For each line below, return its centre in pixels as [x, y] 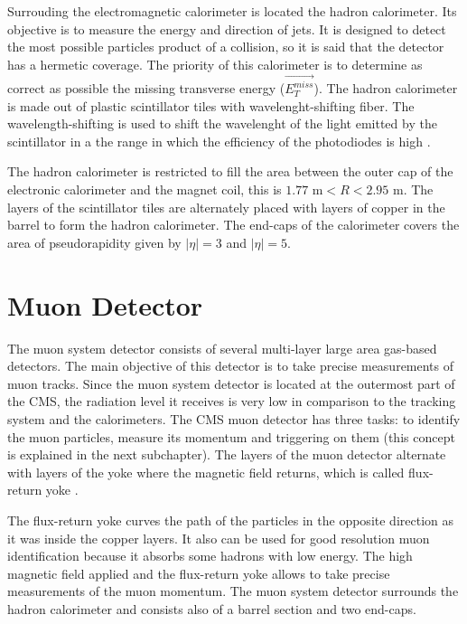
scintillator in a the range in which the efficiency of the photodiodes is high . [219, 141]
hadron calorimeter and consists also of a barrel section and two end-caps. [212, 608]
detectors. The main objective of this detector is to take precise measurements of [231, 366]
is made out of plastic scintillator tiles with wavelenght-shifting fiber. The [211, 105]
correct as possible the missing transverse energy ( [146, 88]
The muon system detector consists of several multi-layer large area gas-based [222, 348]
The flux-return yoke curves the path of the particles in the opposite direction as [231, 520]
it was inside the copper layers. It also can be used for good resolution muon [219, 538]
